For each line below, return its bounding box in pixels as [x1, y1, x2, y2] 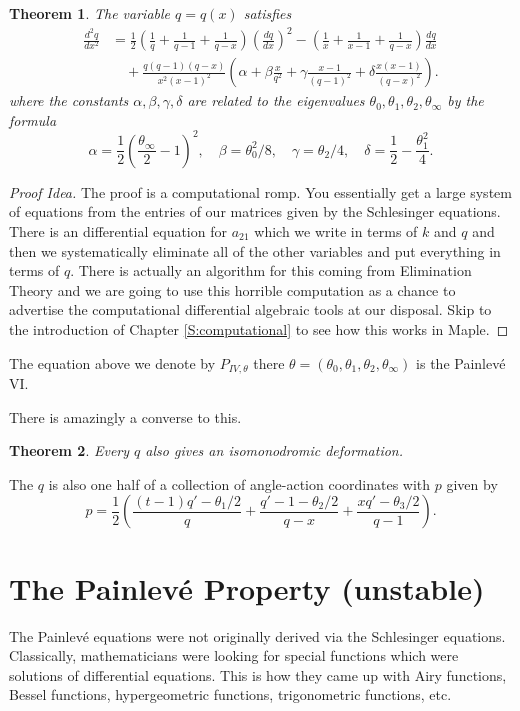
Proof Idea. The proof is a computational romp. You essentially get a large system [9, 181, 512, 202]
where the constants [9, 90, 129, 111]
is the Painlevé [416, 352, 506, 373]
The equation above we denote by [9, 352, 216, 373]
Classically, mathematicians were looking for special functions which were [9, 645, 459, 666]
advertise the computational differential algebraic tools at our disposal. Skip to [9, 299, 492, 320]
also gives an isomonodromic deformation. [145, 440, 403, 461]
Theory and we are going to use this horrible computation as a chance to [9, 279, 456, 300]
